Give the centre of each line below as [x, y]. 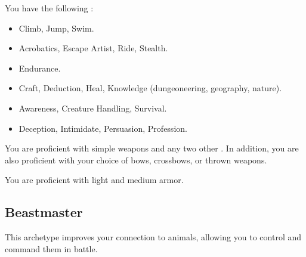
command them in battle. [51, 248]
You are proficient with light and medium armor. [94, 180]
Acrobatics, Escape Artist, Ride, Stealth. [93, 48]
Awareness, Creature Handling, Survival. [93, 108]
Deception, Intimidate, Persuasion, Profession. [103, 128]
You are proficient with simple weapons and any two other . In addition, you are [152, 148]
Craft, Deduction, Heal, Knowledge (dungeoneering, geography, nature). [150, 88]
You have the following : [49, 8]
